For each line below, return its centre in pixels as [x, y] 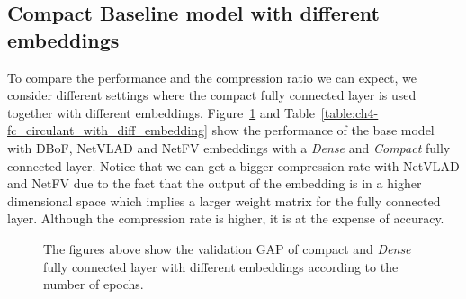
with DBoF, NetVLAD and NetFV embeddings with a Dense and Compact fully [229, 147]
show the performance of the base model [323, 130]
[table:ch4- [349, 112]
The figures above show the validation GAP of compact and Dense [227, 248]
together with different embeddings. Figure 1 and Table [161, 112]
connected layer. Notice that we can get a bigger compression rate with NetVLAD [233, 165]
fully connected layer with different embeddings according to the [221, 266]
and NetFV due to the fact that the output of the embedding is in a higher [215, 183]
